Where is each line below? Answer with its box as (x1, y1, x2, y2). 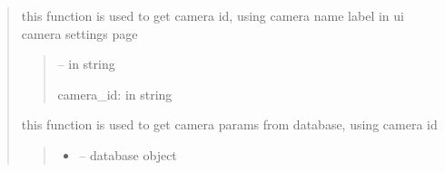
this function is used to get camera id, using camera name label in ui (21, 6, 404, 24)
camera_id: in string (57, 84, 173, 103)
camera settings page (21, 24, 138, 43)
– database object (79, 145, 177, 164)
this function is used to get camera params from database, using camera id (21, 115, 438, 134)
